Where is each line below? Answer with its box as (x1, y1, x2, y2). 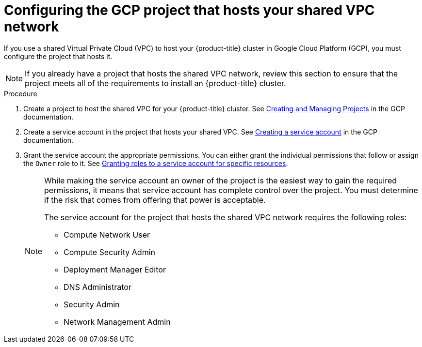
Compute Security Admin (64, 247, 155, 257)
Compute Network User (64, 229, 150, 240)
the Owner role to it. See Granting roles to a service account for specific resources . (23, 159, 288, 167)
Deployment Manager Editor (64, 264, 166, 274)
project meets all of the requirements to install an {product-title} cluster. (25, 78, 286, 88)
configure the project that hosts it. (4, 52, 113, 60)
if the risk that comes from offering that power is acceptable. (44, 195, 266, 205)
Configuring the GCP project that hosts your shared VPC (4, 2, 375, 18)
